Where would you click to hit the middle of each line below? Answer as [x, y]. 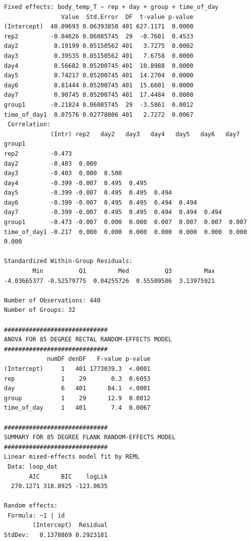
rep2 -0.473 [38, 153]
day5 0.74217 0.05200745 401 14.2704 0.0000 [99, 76]
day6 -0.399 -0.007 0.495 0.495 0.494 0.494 [101, 202]
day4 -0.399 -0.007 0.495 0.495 [76, 183]
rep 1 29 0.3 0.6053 [77, 379]
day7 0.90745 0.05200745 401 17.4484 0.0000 [99, 95]
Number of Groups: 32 [40, 310]
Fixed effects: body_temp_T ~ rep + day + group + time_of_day [111, 7]
